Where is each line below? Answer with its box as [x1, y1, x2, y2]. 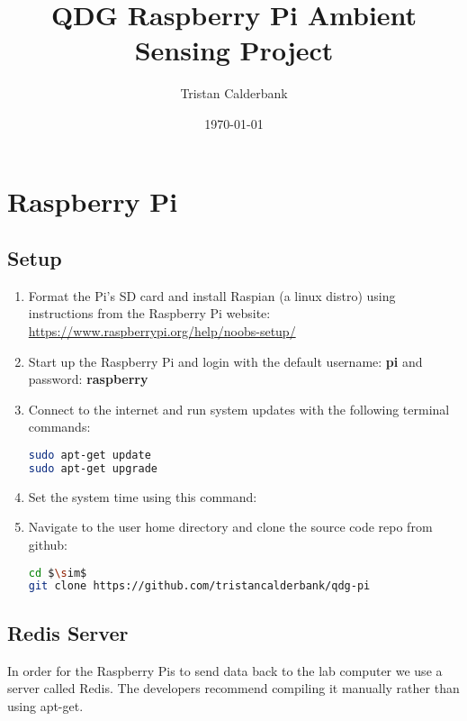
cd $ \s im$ [28, 566, 87, 580]
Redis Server [7, 618, 129, 646]
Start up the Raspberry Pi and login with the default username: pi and [28, 351, 423, 370]
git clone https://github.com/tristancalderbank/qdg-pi [28, 580, 371, 593]
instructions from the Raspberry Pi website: [28, 304, 271, 323]
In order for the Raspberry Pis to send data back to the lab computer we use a [7, 661, 443, 680]
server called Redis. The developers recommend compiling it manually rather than [7, 679, 460, 698]
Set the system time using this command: [28, 487, 257, 506]
